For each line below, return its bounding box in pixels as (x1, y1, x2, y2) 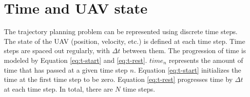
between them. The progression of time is (122, 45, 246, 56)
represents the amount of (169, 55, 243, 65)
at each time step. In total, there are (4, 83, 113, 94)
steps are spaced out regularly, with (4, 45, 110, 56)
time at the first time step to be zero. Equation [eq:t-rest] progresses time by (4, 74, 233, 84)
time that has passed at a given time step (4, 64, 128, 75)
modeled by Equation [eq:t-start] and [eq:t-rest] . (4, 55, 147, 65)
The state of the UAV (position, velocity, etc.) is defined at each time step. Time (4, 36, 245, 46)
